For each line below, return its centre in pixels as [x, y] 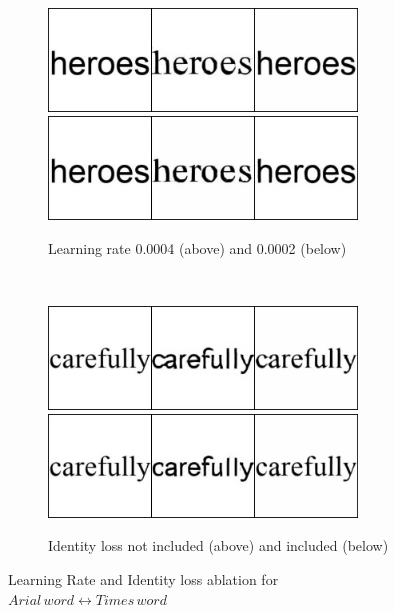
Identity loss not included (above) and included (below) [218, 545]
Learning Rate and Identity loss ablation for [143, 579]
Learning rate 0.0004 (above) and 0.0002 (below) [197, 247]
